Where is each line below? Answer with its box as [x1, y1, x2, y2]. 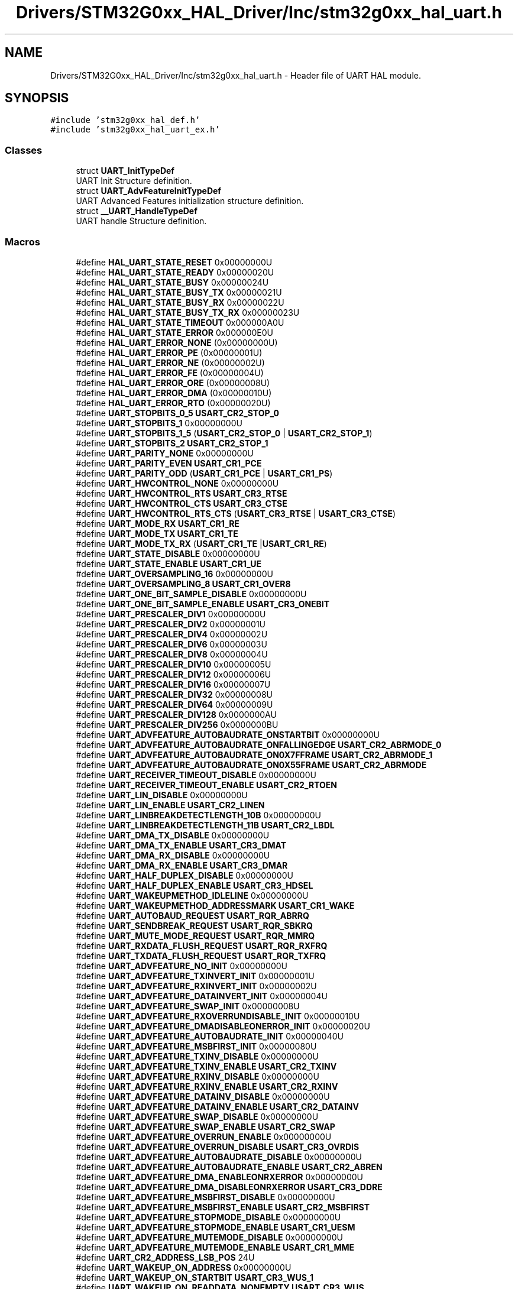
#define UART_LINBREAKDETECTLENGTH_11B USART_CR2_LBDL [76, 820, 335, 830]
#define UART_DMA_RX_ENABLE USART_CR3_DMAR [76, 860, 288, 870]
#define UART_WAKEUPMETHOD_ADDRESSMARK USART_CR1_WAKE [76, 900, 355, 911]
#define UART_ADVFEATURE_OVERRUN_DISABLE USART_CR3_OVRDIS [76, 1141, 360, 1152]
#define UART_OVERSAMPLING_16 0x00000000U [76, 568, 273, 579]
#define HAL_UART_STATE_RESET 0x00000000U [76, 257, 273, 267]
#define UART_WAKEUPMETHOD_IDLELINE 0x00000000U [76, 890, 309, 901]
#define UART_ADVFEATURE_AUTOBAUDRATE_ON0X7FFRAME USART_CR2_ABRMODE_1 [76, 749, 433, 760]
